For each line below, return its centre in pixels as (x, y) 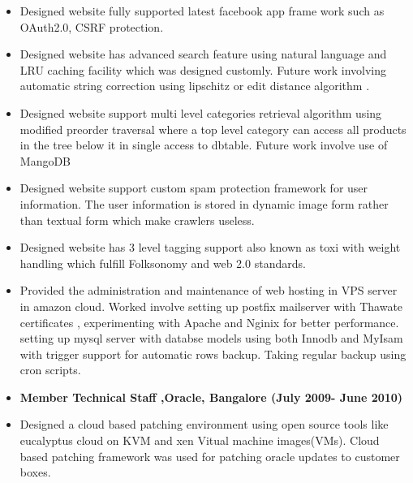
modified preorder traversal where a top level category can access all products (213, 129)
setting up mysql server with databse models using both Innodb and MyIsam (211, 338)
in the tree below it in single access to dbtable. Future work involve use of (204, 145)
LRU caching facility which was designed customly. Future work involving (203, 69)
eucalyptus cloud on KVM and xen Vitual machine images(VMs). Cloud (200, 440)
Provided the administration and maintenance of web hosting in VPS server (209, 290)
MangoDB (45, 160)
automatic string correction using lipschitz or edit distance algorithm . (195, 86)
